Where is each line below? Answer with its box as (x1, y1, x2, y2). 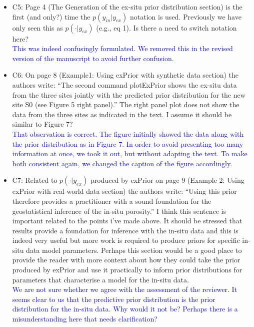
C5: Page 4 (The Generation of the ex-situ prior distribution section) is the (12, 2, 242, 12)
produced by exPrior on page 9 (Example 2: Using (90, 175, 244, 185)
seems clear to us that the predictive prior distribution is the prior (12, 293, 215, 304)
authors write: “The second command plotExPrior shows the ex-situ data (12, 79, 237, 90)
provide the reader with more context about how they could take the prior (12, 254, 240, 265)
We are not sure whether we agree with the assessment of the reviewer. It (12, 284, 237, 294)
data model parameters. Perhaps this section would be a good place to (26, 244, 242, 255)
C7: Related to (12, 175, 57, 185)
